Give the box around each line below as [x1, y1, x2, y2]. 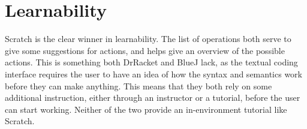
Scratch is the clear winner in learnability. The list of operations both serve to [5, 32, 291, 45]
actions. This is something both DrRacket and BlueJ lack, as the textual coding [5, 56, 298, 68]
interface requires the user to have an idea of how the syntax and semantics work [5, 67, 302, 80]
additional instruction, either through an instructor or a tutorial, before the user [5, 91, 300, 104]
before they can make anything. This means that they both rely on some [5, 79, 272, 92]
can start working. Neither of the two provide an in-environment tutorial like [5, 103, 287, 115]
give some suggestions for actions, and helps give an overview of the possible [5, 44, 285, 56]
